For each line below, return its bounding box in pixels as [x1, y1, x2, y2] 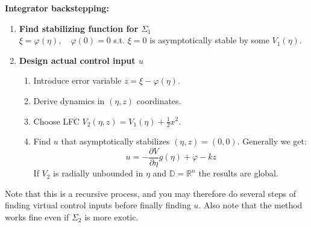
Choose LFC [33, 114, 80, 127]
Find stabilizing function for [19, 22, 139, 34]
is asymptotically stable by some [149, 34, 269, 46]
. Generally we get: [237, 135, 307, 148]
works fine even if [5, 210, 69, 223]
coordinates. [136, 94, 181, 107]
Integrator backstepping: [5, 2, 109, 14]
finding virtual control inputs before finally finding [5, 199, 191, 211]
